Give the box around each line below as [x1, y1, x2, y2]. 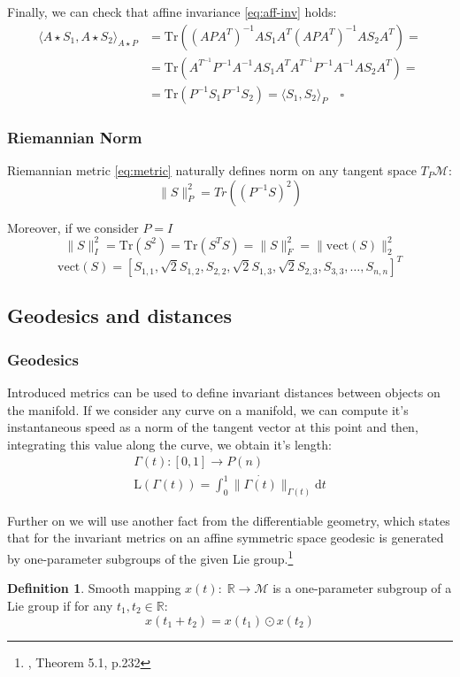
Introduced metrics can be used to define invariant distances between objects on [7, 383, 441, 402]
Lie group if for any [7, 596, 113, 614]
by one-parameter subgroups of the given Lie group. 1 [7, 547, 294, 567]
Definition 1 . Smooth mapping [7, 579, 181, 597]
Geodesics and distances [7, 302, 232, 329]
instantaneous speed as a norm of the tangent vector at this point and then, [7, 418, 418, 436]
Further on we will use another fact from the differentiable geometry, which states [7, 511, 450, 529]
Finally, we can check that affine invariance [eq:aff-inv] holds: [7, 3, 337, 20]
